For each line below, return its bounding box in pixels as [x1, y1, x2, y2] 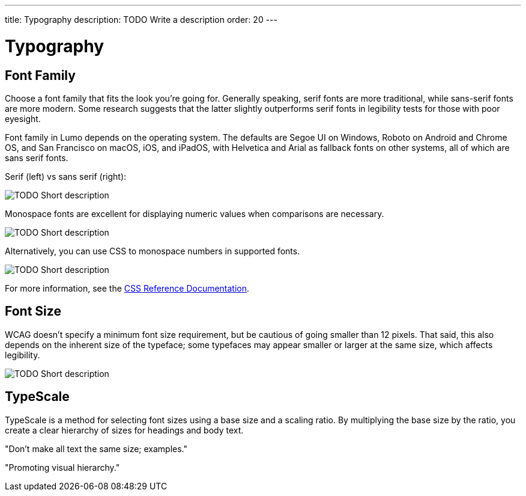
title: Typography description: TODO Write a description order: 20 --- [5, 14, 277, 25]
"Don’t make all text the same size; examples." [5, 443, 188, 454]
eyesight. [5, 113, 41, 124]
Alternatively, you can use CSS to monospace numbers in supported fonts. [5, 245, 300, 256]
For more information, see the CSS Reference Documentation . [5, 283, 250, 293]
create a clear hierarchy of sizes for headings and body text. [5, 424, 244, 435]
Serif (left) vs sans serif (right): [5, 171, 127, 182]
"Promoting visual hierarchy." [5, 462, 120, 473]
